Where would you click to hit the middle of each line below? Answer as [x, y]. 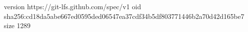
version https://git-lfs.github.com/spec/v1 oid [73, 6]
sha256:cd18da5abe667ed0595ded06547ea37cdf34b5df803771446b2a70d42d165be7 [124, 16]
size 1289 [17, 25]
